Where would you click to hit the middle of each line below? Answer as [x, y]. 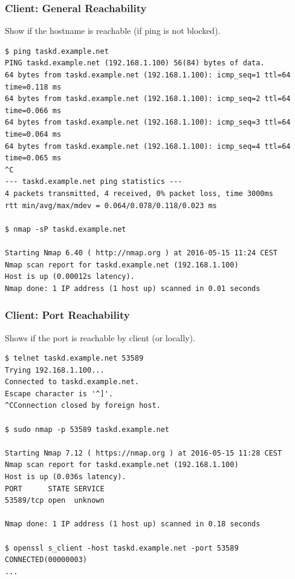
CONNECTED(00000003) [46, 560]
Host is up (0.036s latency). [66, 477]
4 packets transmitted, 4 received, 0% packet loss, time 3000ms [139, 193]
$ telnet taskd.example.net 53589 [74, 358]
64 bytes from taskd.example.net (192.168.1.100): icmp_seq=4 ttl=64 [148, 146]
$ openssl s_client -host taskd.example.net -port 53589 [122, 548]
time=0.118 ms [33, 87]
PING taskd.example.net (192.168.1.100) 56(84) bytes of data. [135, 63]
